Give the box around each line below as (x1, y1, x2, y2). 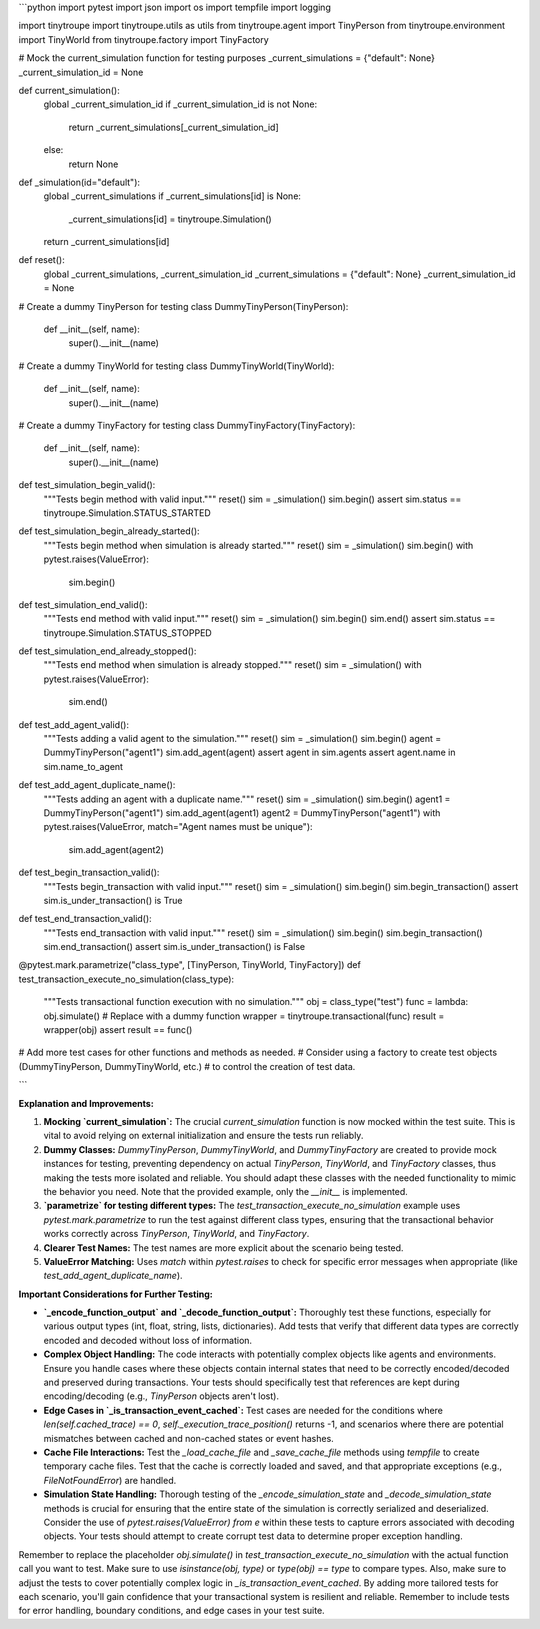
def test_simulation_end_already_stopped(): (18, 645, 197, 657)
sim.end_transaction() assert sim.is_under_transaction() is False (43, 941, 305, 953)
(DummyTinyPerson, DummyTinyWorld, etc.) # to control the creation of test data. (18, 1060, 356, 1072)
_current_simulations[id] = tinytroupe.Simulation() (68, 213, 272, 225)
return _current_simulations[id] (43, 236, 170, 248)
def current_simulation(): (18, 84, 120, 96)
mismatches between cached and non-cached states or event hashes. (43, 1432, 334, 1444)
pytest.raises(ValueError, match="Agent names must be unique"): (43, 821, 314, 833)
